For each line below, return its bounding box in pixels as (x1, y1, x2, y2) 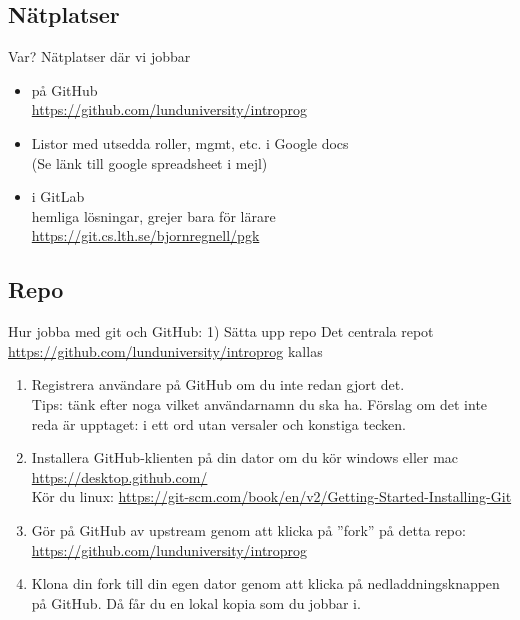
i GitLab (31, 186, 85, 207)
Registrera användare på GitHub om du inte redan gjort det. (31, 374, 405, 395)
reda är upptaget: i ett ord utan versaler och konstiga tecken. (31, 413, 406, 434)
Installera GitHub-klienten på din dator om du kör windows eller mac (31, 447, 459, 468)
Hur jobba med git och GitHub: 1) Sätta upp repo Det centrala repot (8, 321, 434, 342)
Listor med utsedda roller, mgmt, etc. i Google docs (31, 132, 349, 153)
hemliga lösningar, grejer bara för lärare (31, 205, 276, 226)
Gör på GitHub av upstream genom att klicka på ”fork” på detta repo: (31, 519, 466, 540)
